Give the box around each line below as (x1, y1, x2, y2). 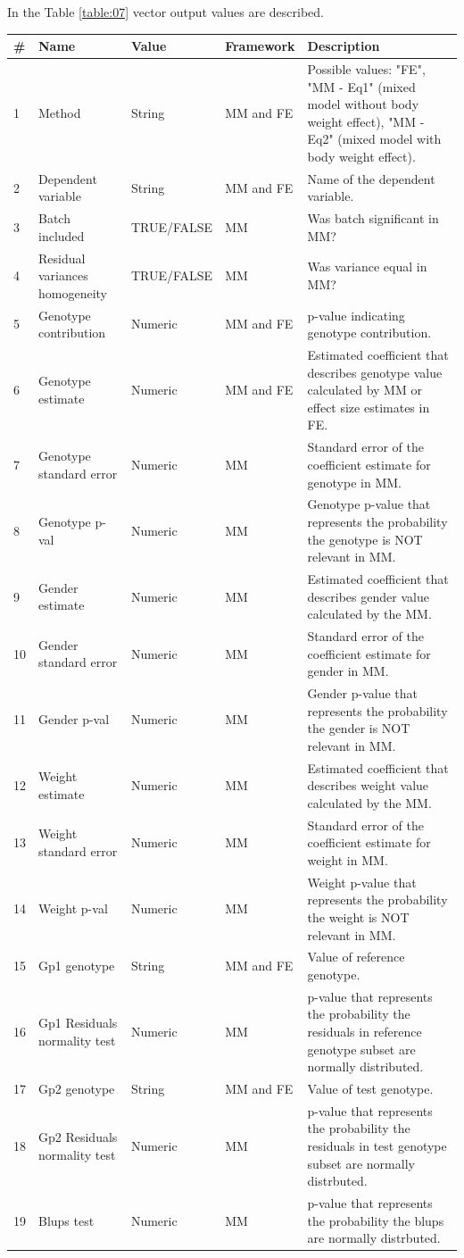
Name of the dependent (307, 169, 435, 187)
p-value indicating (307, 305, 405, 324)
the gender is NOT (307, 719, 410, 737)
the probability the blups (307, 1211, 444, 1229)
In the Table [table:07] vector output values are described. (7, 3, 324, 21)
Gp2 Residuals (38, 1128, 118, 1146)
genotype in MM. (307, 472, 402, 491)
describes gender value (307, 587, 429, 605)
